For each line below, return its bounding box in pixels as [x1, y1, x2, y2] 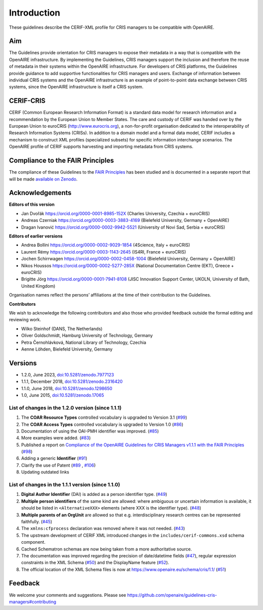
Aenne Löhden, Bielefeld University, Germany [21, 346, 113, 352]
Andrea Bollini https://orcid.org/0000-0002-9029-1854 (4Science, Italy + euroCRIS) [21, 242, 190, 248]
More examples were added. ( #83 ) [21, 435, 91, 441]
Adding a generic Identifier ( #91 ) [21, 455, 88, 461]
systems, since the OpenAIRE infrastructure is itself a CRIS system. [9, 84, 144, 90]
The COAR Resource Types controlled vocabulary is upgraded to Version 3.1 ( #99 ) [21, 414, 188, 420]
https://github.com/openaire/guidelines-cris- [127, 592, 217, 598]
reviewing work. [9, 317, 41, 323]
